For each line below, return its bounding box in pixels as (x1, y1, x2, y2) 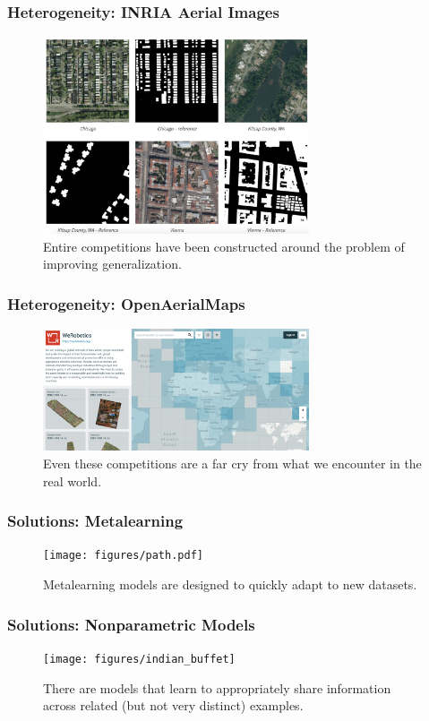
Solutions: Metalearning (7, 510, 184, 532)
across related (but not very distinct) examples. (43, 696, 304, 715)
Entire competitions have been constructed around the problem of (43, 236, 405, 255)
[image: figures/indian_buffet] (43, 652, 236, 665)
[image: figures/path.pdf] (43, 549, 203, 562)
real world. (43, 471, 102, 490)
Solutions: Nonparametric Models (7, 613, 255, 635)
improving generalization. (43, 254, 182, 273)
